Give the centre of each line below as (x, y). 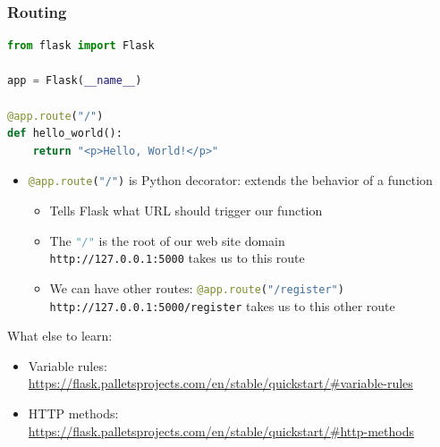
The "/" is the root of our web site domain (167, 240)
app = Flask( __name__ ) (75, 81)
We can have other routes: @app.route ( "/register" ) (197, 287)
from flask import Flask (81, 46)
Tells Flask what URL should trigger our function (186, 211)
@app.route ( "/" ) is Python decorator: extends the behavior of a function (230, 180)
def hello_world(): (65, 134)
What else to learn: (60, 336)
